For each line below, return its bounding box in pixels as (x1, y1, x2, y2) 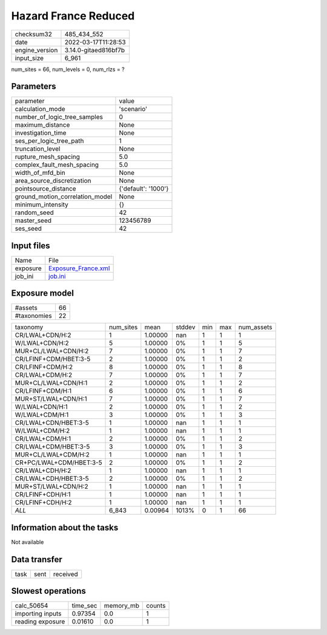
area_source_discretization (15, 177, 91, 185)
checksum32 (15, 30, 53, 38)
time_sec (71, 602, 97, 610)
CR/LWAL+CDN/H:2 (15, 331, 72, 339)
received (53, 569, 78, 578)
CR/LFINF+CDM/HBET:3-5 (15, 355, 91, 364)
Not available (11, 538, 44, 546)
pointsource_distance (15, 185, 76, 193)
